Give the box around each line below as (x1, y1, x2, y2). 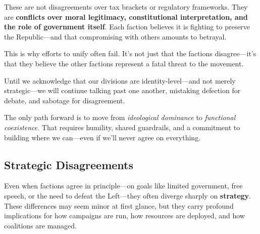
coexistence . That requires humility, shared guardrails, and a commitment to (4, 122, 240, 132)
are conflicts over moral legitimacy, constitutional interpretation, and (4, 11, 248, 22)
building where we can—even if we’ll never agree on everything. (4, 132, 201, 142)
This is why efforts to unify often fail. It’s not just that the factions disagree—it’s (4, 48, 256, 59)
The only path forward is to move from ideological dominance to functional (4, 112, 236, 123)
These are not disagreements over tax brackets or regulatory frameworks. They (4, 2, 248, 12)
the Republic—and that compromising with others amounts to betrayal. (4, 31, 227, 42)
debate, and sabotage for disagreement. (4, 95, 125, 105)
